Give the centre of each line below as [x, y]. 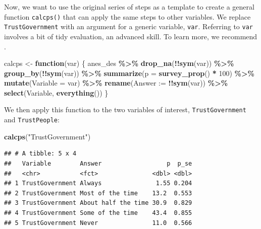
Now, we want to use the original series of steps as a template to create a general [129, 7]
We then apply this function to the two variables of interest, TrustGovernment [125, 109]
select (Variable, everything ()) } [56, 92]
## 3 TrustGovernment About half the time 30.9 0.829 [98, 203]
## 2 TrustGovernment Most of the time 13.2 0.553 [98, 193]
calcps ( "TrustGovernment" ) [47, 136]
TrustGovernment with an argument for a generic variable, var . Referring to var [129, 26]
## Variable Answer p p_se [98, 163]
